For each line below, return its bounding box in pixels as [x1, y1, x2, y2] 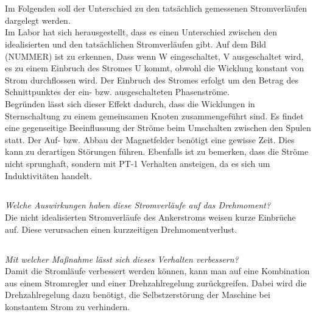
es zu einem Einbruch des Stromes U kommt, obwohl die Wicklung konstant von [5, 62, 304, 74]
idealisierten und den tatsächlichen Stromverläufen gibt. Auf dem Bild [5, 37, 267, 50]
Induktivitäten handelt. [5, 169, 92, 182]
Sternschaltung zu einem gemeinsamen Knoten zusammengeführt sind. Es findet [5, 109, 304, 122]
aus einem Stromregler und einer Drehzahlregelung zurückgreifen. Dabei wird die [5, 276, 307, 289]
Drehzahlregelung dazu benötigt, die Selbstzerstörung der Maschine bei [5, 288, 270, 301]
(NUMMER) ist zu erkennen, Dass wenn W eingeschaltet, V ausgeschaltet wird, [5, 49, 304, 62]
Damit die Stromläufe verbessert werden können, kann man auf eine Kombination [5, 264, 310, 277]
